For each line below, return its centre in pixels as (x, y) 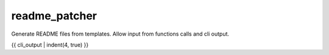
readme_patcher (54, 16)
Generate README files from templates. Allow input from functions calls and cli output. (120, 34)
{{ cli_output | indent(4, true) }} (50, 45)
